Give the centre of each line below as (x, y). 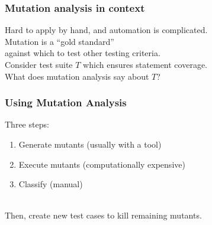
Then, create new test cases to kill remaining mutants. (103, 215)
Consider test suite (39, 64)
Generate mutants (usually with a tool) (90, 144)
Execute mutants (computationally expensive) (102, 164)
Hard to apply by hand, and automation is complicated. (106, 30)
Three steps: (27, 124)
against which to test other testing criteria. (83, 53)
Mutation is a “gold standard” (60, 41)
